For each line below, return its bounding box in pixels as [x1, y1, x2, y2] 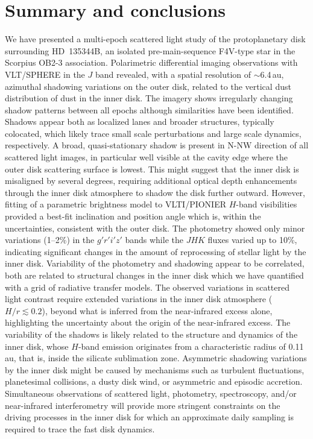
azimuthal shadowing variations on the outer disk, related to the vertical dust [5, 80, 291, 92]
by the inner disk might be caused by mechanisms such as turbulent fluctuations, [5, 363, 305, 376]
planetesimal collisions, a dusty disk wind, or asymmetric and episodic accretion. [5, 375, 303, 388]
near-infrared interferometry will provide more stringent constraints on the [5, 399, 280, 411]
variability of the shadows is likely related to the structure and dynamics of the [5, 327, 298, 340]
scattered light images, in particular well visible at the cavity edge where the [5, 151, 288, 163]
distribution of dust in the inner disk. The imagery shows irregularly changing [5, 92, 293, 104]
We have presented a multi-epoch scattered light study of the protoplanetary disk [5, 33, 306, 45]
